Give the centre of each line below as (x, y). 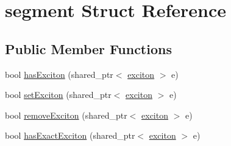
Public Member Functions (88, 48)
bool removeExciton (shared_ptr (66, 115)
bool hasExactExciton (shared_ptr (70, 135)
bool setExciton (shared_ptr (58, 95)
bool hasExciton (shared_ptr (59, 74)
